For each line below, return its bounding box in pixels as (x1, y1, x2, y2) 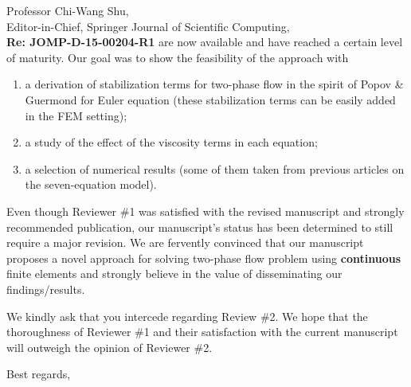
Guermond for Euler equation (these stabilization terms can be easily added (25, 91, 396, 107)
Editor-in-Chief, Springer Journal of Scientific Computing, (6, 18, 290, 34)
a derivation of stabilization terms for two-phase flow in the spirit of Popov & (25, 76, 404, 92)
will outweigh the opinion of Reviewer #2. (6, 338, 213, 355)
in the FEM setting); (25, 107, 127, 123)
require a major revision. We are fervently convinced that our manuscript (6, 234, 364, 251)
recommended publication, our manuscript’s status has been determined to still (6, 218, 393, 235)
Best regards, (6, 365, 71, 382)
